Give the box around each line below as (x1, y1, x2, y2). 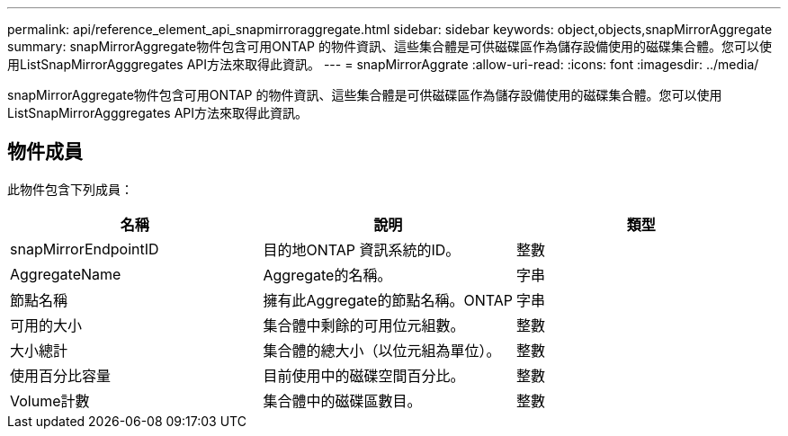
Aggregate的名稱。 (263, 265, 392, 284)
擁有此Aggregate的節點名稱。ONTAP (263, 290, 513, 309)
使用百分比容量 (10, 366, 112, 385)
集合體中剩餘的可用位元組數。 (263, 316, 465, 334)
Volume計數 (10, 391, 90, 410)
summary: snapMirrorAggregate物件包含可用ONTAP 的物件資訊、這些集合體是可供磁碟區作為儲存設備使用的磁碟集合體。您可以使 (7, 39, 772, 54)
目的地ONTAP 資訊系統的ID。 (263, 240, 461, 259)
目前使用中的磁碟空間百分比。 (263, 366, 465, 385)
